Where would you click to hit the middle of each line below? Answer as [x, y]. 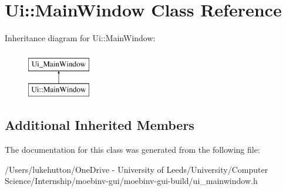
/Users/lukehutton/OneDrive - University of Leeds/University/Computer [137, 169]
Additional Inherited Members [100, 125]
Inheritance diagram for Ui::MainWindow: [80, 38]
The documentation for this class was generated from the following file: [132, 150]
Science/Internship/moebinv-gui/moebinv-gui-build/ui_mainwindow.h [131, 181]
